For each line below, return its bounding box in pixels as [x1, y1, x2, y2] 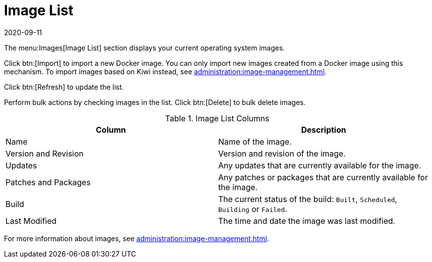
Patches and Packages [5, 177, 91, 187]
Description [301, 124, 346, 135]
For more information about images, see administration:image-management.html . [4, 234, 269, 243]
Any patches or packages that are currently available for [218, 172, 428, 182]
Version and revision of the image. [218, 148, 346, 158]
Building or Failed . [218, 204, 287, 214]
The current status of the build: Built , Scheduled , [218, 194, 397, 204]
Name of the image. [218, 136, 292, 147]
